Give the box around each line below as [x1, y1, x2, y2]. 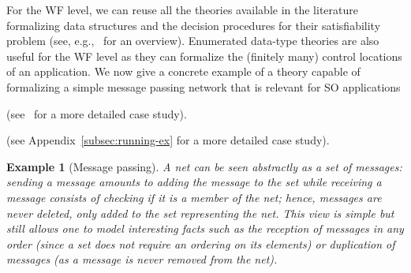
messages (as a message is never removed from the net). [6, 251, 278, 267]
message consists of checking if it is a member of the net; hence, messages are [6, 189, 382, 205]
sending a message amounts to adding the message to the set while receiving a [6, 174, 382, 190]
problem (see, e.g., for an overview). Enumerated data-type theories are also [6, 32, 379, 49]
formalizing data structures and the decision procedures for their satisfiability [6, 17, 381, 33]
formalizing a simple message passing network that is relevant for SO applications [6, 78, 401, 95]
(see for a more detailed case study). [6, 105, 187, 122]
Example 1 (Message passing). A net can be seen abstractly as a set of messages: [6, 158, 402, 174]
